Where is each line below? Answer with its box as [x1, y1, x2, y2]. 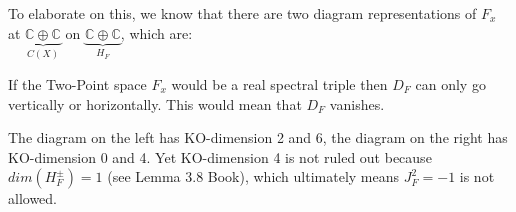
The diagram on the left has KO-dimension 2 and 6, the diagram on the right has [8, 127, 508, 148]
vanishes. [329, 93, 385, 114]
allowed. [8, 188, 57, 209]
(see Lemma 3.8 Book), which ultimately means [107, 166, 400, 187]
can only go [415, 74, 486, 95]
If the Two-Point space [8, 74, 147, 95]
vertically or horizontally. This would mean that [8, 93, 302, 114]
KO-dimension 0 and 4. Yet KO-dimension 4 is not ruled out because [8, 146, 432, 167]
